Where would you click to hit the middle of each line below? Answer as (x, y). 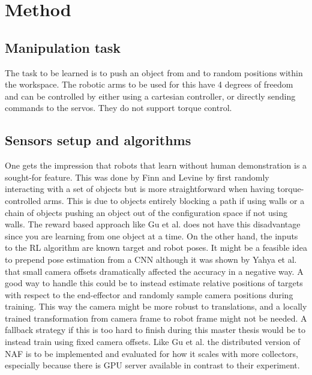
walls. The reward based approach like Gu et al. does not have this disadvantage (153, 224)
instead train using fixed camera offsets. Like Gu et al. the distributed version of (153, 342)
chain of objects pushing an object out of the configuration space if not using (146, 212)
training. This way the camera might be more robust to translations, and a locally (156, 306)
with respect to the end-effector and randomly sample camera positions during (149, 294)
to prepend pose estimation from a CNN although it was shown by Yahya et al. (151, 259)
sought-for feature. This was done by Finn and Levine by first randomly (137, 177)
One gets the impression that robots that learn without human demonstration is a (156, 165)
